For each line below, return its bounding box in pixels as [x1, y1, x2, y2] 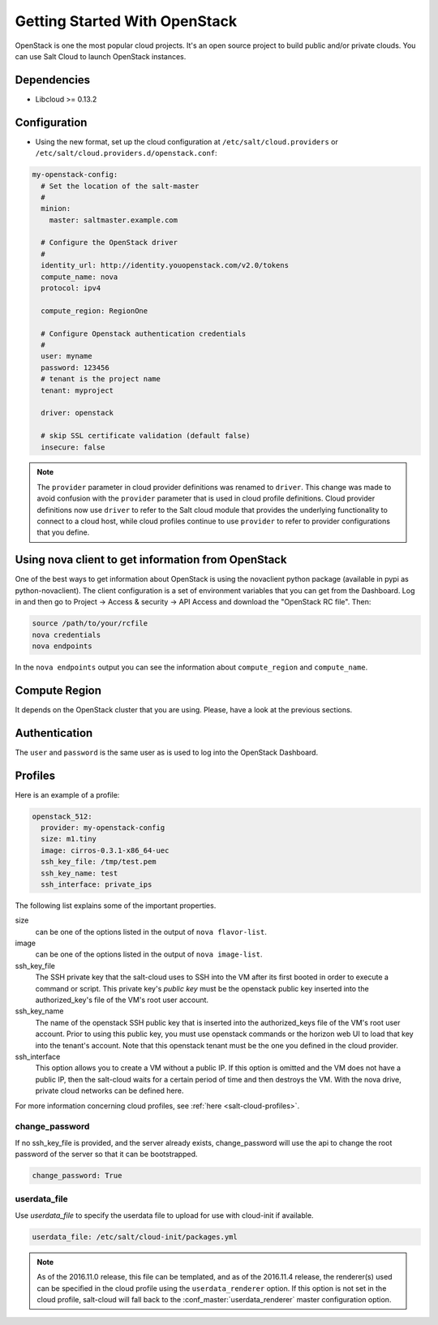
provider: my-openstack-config [41, 823, 165, 832]
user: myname [41, 351, 92, 361]
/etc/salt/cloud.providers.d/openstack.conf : [35, 148, 218, 158]
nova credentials [32, 630, 101, 639]
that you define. [36, 527, 90, 537]
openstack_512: [32, 811, 92, 821]
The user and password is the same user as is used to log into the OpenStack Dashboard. [15, 747, 319, 757]
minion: [41, 204, 71, 213]
